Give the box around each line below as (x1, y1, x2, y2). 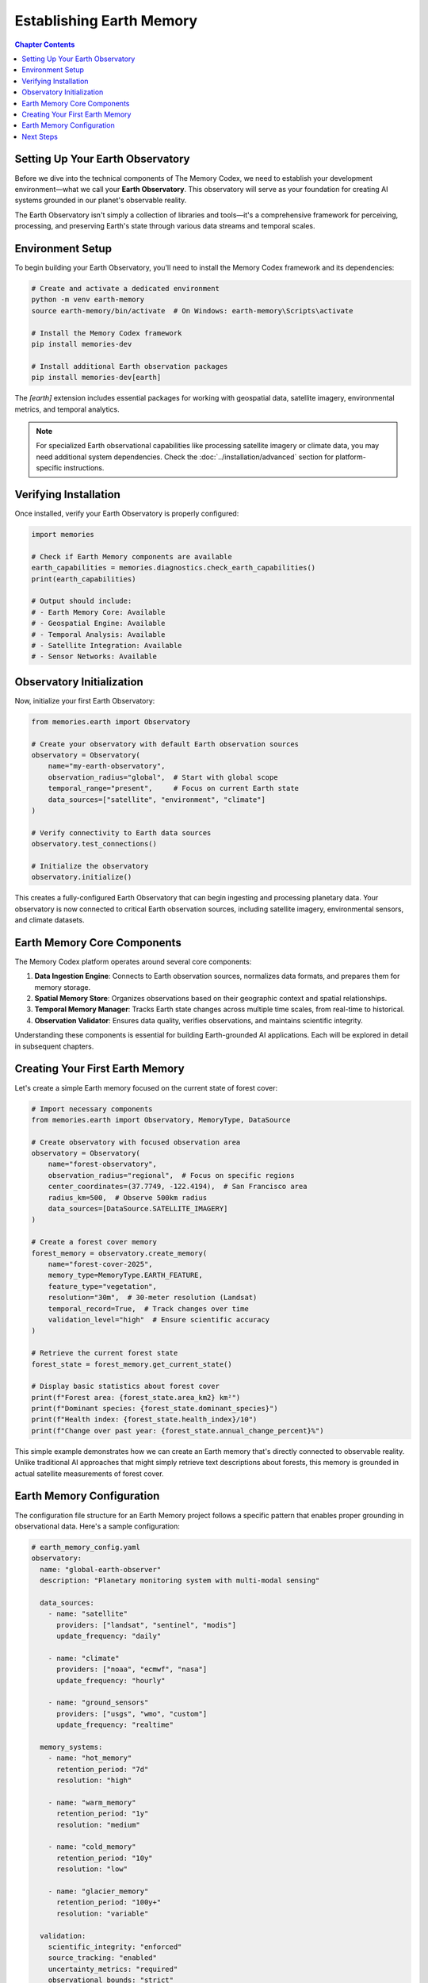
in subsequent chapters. (14, 1041, 94, 1051)
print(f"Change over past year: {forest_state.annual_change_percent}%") (31, 1426, 324, 1435)
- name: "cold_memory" (48, 1843, 136, 1851)
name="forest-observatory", (48, 1160, 158, 1169)
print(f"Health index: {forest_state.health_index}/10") (31, 1415, 258, 1424)
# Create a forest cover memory (31, 1237, 158, 1247)
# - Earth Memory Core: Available (31, 608, 166, 616)
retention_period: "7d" (56, 1765, 149, 1774)
